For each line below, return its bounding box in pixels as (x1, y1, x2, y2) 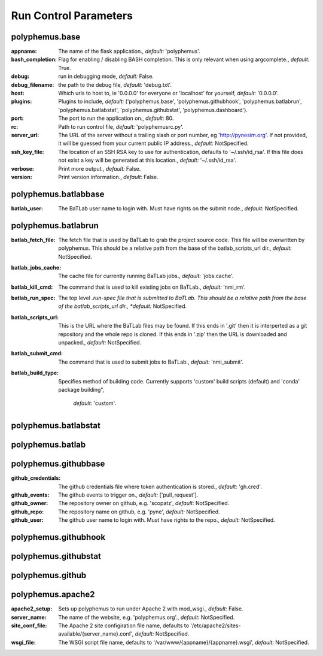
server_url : (11, 131, 39, 138)
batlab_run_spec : (11, 294, 56, 302)
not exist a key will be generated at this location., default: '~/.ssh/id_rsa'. (58, 156, 236, 164)
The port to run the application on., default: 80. (58, 114, 174, 122)
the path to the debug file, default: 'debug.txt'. (58, 81, 172, 88)
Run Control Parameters (11, 9, 133, 22)
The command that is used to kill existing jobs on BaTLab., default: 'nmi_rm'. (58, 283, 246, 291)
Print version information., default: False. (58, 173, 159, 180)
